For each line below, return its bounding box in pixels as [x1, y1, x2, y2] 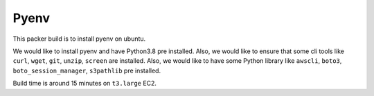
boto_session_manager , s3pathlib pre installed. [12, 66, 161, 75]
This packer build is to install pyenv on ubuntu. [12, 35, 146, 43]
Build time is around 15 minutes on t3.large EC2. [12, 79, 157, 88]
